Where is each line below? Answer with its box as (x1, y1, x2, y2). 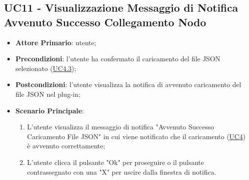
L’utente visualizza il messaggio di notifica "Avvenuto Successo (27, 122, 214, 132)
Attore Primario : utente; (15, 37, 96, 47)
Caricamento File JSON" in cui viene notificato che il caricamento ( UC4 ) (27, 131, 246, 141)
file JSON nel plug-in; (15, 89, 81, 99)
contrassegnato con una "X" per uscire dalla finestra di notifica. (27, 166, 216, 177)
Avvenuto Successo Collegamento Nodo (4, 14, 207, 29)
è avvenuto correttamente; (27, 141, 105, 151)
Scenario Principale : (15, 105, 84, 115)
